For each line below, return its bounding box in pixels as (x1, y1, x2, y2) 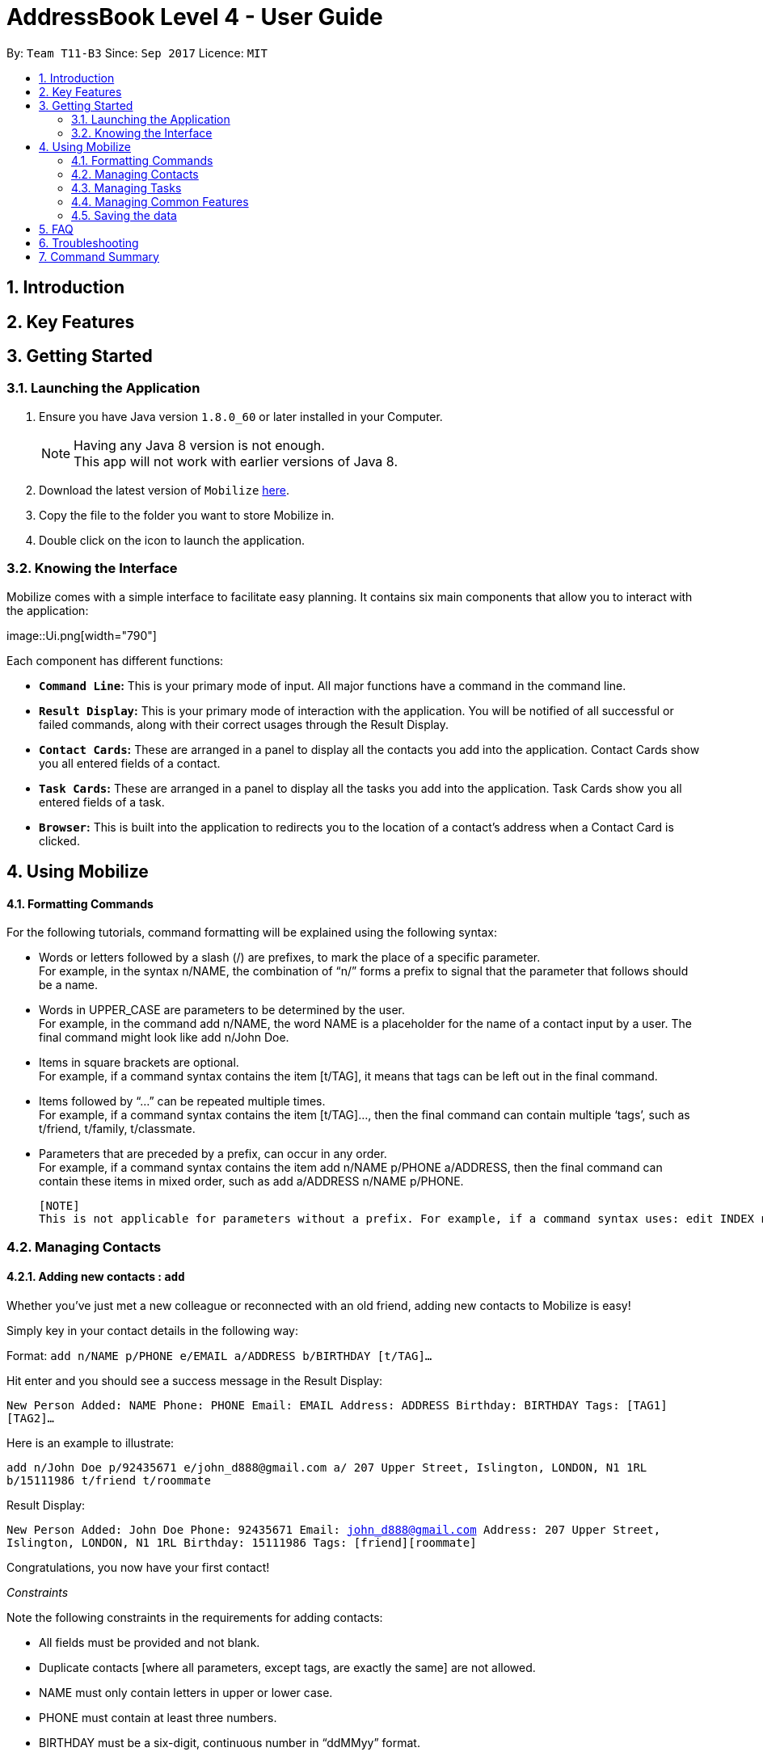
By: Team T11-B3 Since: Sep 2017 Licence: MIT (6, 45, 268, 60)
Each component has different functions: (6, 653, 224, 667)
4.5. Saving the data (71, 208, 177, 222)
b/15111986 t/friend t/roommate (6, 1473, 211, 1487)
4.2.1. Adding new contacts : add (6, 1270, 185, 1284)
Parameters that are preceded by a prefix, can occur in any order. (39, 1147, 387, 1161)
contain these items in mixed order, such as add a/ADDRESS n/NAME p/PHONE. (39, 1174, 464, 1189)
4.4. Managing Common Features (71, 194, 249, 208)
